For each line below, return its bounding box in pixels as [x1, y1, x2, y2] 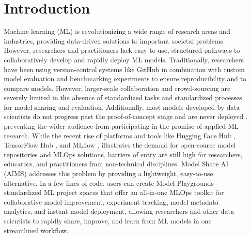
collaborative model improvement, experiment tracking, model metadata [4, 196, 219, 207]
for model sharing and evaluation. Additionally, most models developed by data [4, 102, 240, 112]
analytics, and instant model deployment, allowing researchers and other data [4, 206, 234, 216]
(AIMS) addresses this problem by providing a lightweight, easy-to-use [4, 168, 213, 178]
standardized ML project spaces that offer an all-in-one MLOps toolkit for [4, 187, 224, 197]
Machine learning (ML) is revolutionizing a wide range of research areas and [4, 26, 230, 36]
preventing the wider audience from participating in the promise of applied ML [4, 121, 239, 131]
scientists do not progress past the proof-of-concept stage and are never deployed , [4, 111, 248, 121]
